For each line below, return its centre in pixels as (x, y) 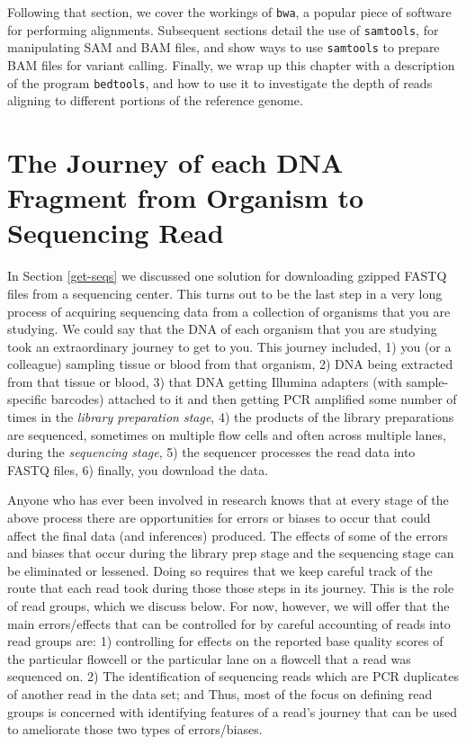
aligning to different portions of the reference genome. (155, 100)
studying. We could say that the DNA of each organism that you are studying (222, 329)
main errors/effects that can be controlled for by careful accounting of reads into (229, 623)
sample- (427, 381)
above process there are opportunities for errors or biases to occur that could (219, 518)
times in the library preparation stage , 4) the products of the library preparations (231, 417)
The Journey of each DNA (175, 162)
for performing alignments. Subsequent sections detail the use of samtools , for (223, 29)
